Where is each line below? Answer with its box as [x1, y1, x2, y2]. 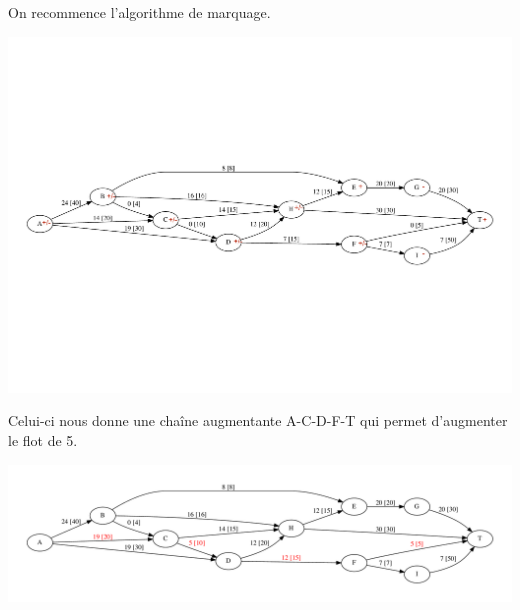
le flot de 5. [8, 429, 78, 450]
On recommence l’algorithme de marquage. [8, 2, 271, 22]
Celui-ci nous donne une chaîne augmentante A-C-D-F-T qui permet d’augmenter [8, 410, 508, 431]
